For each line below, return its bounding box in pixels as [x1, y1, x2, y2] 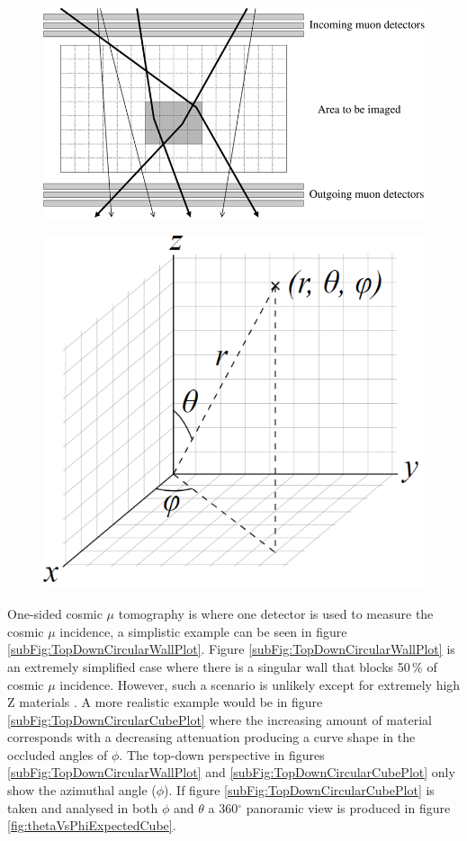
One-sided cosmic [7, 604, 103, 623]
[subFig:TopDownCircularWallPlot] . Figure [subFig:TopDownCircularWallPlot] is [7, 640, 455, 658]
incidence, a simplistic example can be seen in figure [59, 622, 347, 640]
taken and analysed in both [7, 798, 158, 817]
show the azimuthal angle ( [7, 781, 157, 800]
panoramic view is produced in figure [246, 798, 451, 817]
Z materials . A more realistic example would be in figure [7, 693, 323, 711]
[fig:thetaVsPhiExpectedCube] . [7, 816, 176, 835]
